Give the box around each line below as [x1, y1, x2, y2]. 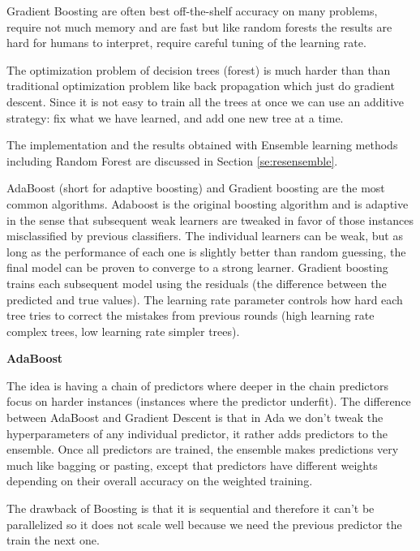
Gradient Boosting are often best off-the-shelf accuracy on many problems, [6, 2, 378, 19]
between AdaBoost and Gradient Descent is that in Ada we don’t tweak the [6, 409, 384, 426]
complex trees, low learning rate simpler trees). [6, 322, 240, 339]
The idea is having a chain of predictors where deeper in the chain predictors [6, 377, 389, 394]
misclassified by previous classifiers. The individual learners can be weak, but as [6, 227, 403, 244]
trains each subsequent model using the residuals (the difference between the [6, 274, 387, 291]
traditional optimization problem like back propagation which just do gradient [6, 77, 396, 94]
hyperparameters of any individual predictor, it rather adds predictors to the [6, 424, 388, 441]
